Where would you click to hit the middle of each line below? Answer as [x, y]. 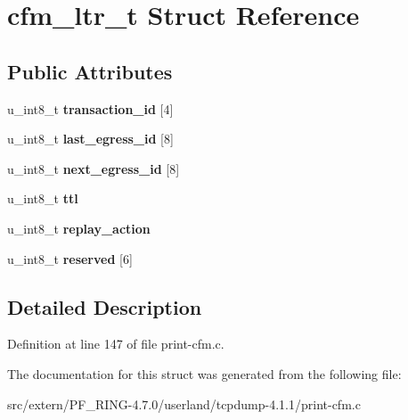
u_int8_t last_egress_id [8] [90, 139]
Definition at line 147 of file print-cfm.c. [116, 344]
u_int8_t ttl [43, 198]
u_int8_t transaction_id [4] [90, 108]
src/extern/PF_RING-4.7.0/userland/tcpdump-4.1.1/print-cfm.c [184, 404]
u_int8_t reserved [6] [70, 258]
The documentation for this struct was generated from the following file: [204, 373]
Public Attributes [90, 71]
